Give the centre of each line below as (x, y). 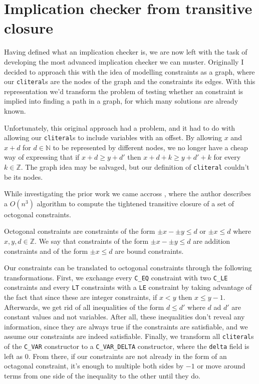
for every (227, 157)
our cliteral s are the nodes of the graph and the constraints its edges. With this (130, 81)
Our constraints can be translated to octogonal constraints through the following (128, 268)
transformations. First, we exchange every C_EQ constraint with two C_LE (116, 277)
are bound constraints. (149, 251)
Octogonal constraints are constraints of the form (80, 231)
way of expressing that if (42, 157)
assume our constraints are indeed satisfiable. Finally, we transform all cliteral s (129, 336)
